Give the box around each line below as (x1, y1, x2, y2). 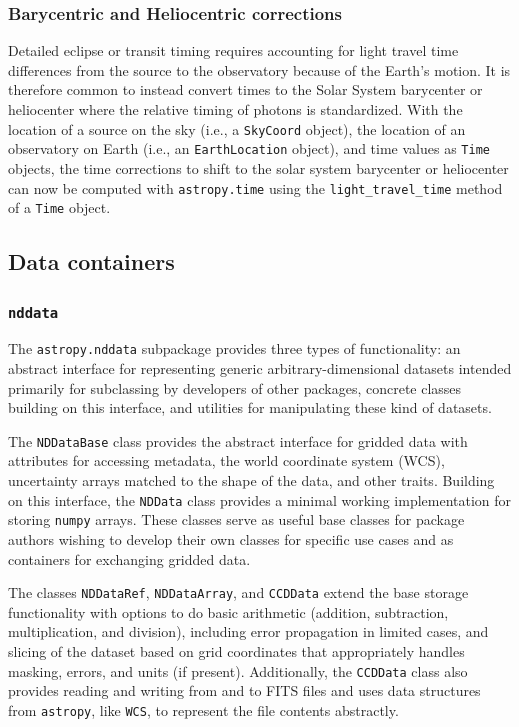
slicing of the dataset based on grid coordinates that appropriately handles (8, 641, 465, 661)
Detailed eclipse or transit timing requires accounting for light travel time (8, 40, 459, 61)
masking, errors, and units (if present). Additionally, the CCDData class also (8, 660, 468, 681)
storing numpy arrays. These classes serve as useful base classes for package (8, 509, 465, 530)
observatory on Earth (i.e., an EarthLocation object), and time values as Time (8, 138, 490, 159)
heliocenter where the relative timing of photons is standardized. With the (8, 99, 463, 119)
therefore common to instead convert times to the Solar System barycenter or (8, 79, 483, 100)
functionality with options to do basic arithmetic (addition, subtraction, (8, 601, 449, 622)
